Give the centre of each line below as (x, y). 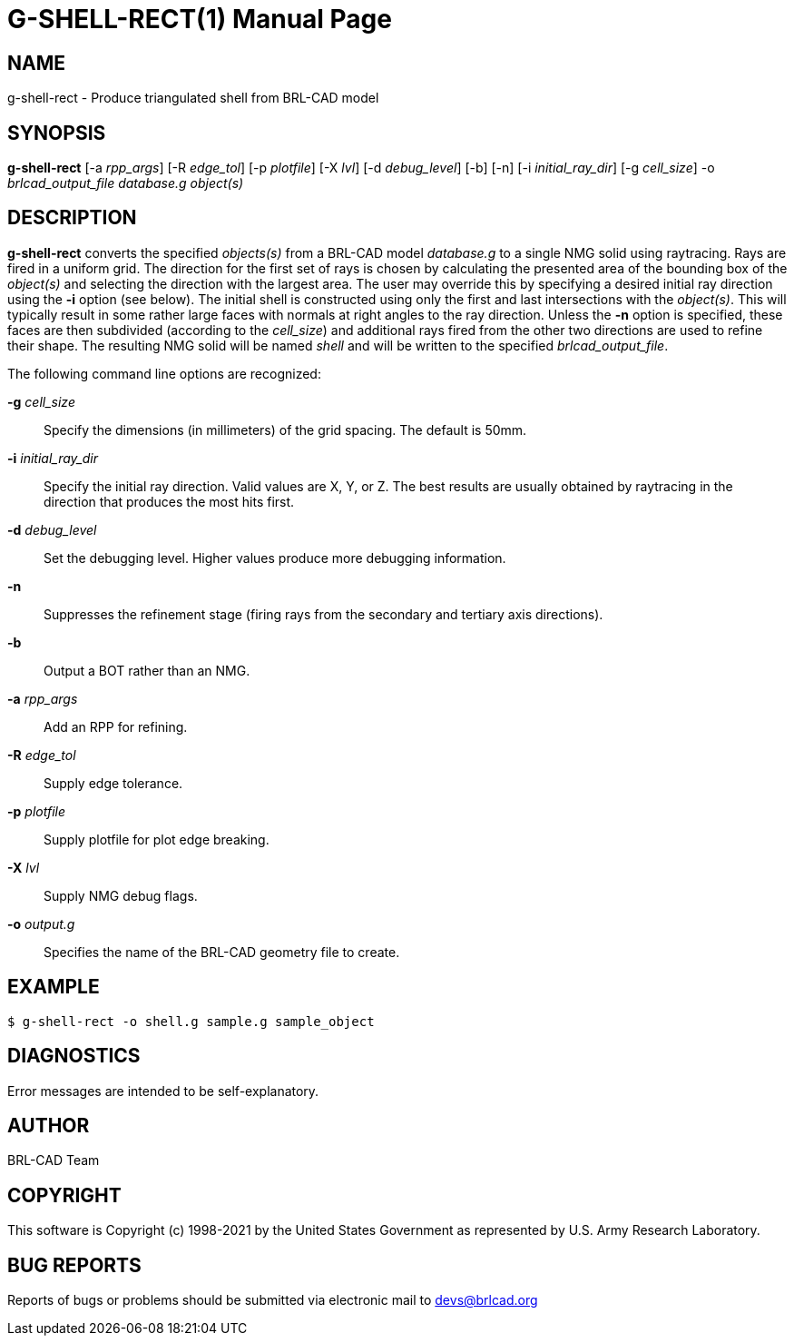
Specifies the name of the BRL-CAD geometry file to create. (222, 952)
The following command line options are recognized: (164, 373)
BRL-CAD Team (54, 1160)
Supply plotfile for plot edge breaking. (157, 839)
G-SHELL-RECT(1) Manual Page (200, 19)
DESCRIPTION (72, 218)
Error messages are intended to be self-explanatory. (163, 1091)
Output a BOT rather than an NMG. (147, 670)
